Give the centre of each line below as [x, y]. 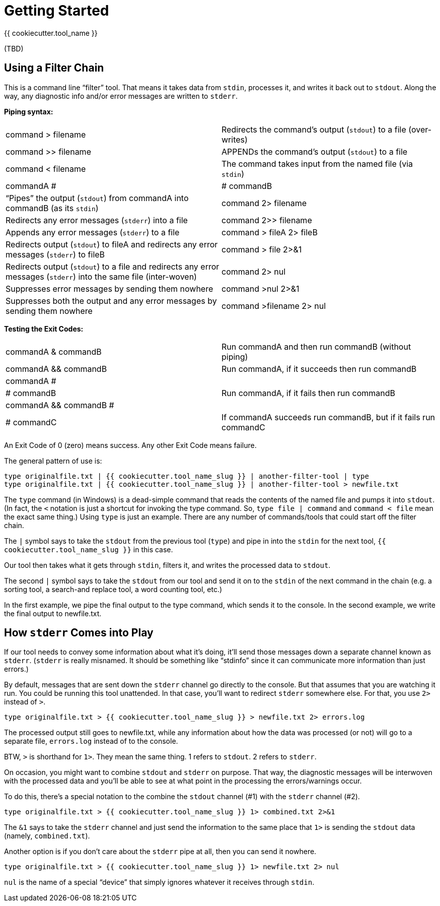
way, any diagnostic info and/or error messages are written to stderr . [121, 96]
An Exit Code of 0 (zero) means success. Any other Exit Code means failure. [130, 445]
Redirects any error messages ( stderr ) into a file [97, 220]
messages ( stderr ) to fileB [55, 254]
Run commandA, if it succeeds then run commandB [319, 369]
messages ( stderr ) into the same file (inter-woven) [101, 276]
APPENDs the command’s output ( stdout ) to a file [315, 151]
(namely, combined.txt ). [47, 836]
